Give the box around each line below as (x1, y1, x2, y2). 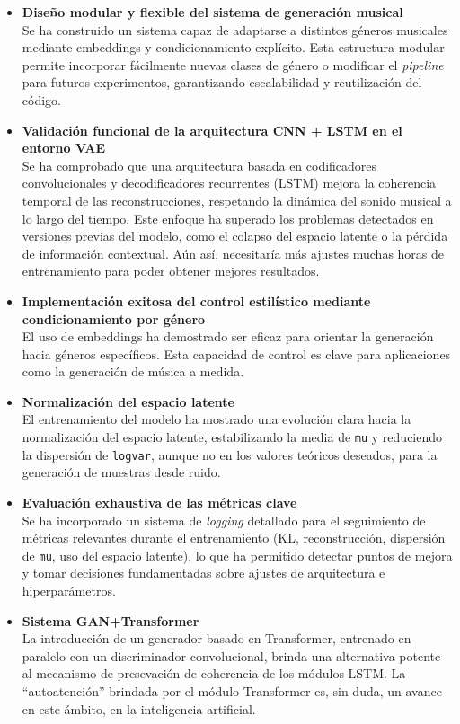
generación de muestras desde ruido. (22, 463, 221, 481)
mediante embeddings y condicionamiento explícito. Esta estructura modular (22, 38, 445, 57)
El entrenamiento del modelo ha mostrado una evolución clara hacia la (22, 410, 411, 428)
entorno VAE (22, 138, 106, 157)
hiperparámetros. (22, 581, 116, 599)
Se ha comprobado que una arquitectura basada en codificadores (22, 155, 377, 174)
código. (22, 90, 61, 109)
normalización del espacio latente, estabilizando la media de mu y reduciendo (22, 428, 443, 446)
